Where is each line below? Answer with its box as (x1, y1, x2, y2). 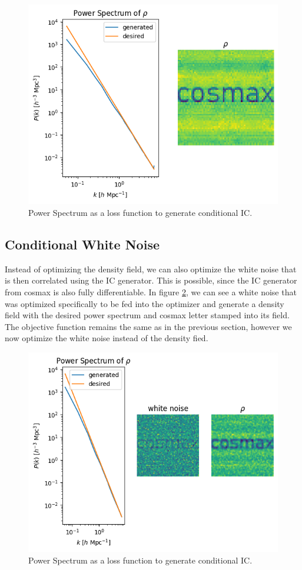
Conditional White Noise (5, 235, 160, 253)
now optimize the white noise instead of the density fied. (5, 332, 208, 344)
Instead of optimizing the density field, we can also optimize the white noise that (5, 262, 297, 275)
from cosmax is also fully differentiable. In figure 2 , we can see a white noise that (5, 285, 297, 298)
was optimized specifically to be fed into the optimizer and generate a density (5, 297, 284, 309)
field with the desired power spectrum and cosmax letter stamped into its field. (5, 309, 290, 321)
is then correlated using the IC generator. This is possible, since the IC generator (5, 274, 297, 286)
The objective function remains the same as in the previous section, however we (5, 320, 292, 332)
